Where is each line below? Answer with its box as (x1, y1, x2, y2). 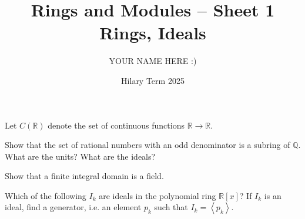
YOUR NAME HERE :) (109, 55, 197, 67)
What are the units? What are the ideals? (5, 150, 156, 162)
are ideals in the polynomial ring (99, 189, 216, 201)
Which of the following (5, 189, 86, 201)
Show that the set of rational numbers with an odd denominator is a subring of (5, 139, 290, 151)
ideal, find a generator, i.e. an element (5, 201, 142, 213)
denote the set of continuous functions (48, 119, 185, 131)
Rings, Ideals (99, 21, 206, 45)
